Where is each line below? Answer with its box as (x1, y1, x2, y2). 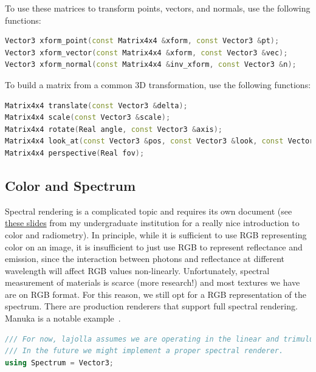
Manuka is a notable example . (5, 312, 121, 325)
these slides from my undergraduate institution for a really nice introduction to (5, 216, 300, 229)
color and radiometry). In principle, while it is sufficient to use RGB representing (5, 228, 307, 241)
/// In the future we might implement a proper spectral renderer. (5, 346, 284, 356)
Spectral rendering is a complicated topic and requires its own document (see (5, 204, 292, 217)
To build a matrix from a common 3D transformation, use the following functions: (5, 78, 311, 91)
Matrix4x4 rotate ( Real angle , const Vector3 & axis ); (5, 125, 223, 134)
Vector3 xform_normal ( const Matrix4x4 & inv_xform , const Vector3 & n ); (5, 60, 297, 69)
